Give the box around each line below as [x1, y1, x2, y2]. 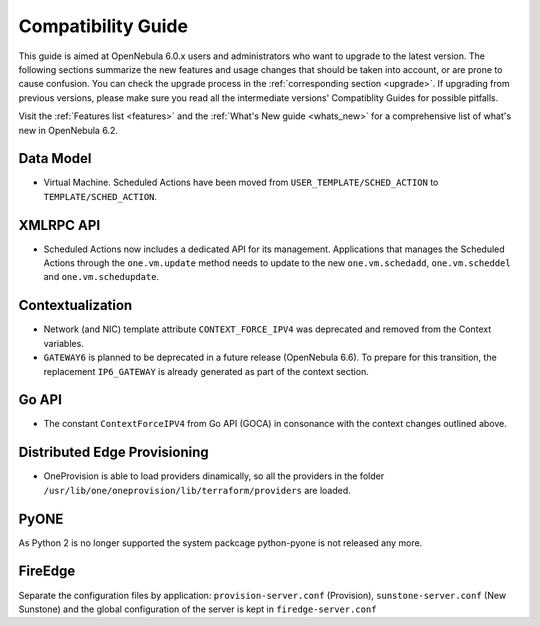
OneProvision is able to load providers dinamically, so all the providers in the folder [43, 470, 385, 482]
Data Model [18, 150, 92, 167]
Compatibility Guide [18, 15, 189, 37]
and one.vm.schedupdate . [43, 271, 160, 283]
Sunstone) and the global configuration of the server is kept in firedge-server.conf [18, 603, 377, 615]
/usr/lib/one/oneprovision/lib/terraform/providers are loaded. [43, 484, 352, 496]
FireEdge [18, 563, 76, 580]
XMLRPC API [18, 216, 101, 234]
